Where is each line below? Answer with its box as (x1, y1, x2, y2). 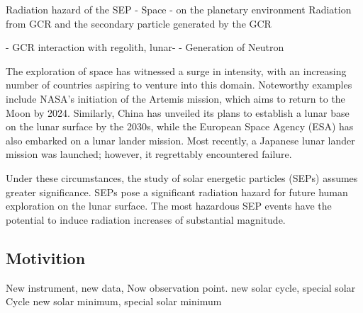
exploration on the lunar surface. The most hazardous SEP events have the (6, 198, 332, 213)
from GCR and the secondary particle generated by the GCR (6, 16, 272, 30)
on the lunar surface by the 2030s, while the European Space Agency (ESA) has (6, 119, 354, 134)
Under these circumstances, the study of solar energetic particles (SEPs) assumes (6, 170, 358, 185)
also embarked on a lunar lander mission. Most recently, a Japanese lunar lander (6, 132, 355, 147)
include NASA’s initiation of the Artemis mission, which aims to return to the (6, 91, 345, 106)
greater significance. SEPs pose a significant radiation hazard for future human (6, 184, 348, 199)
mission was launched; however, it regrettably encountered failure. (6, 147, 292, 161)
